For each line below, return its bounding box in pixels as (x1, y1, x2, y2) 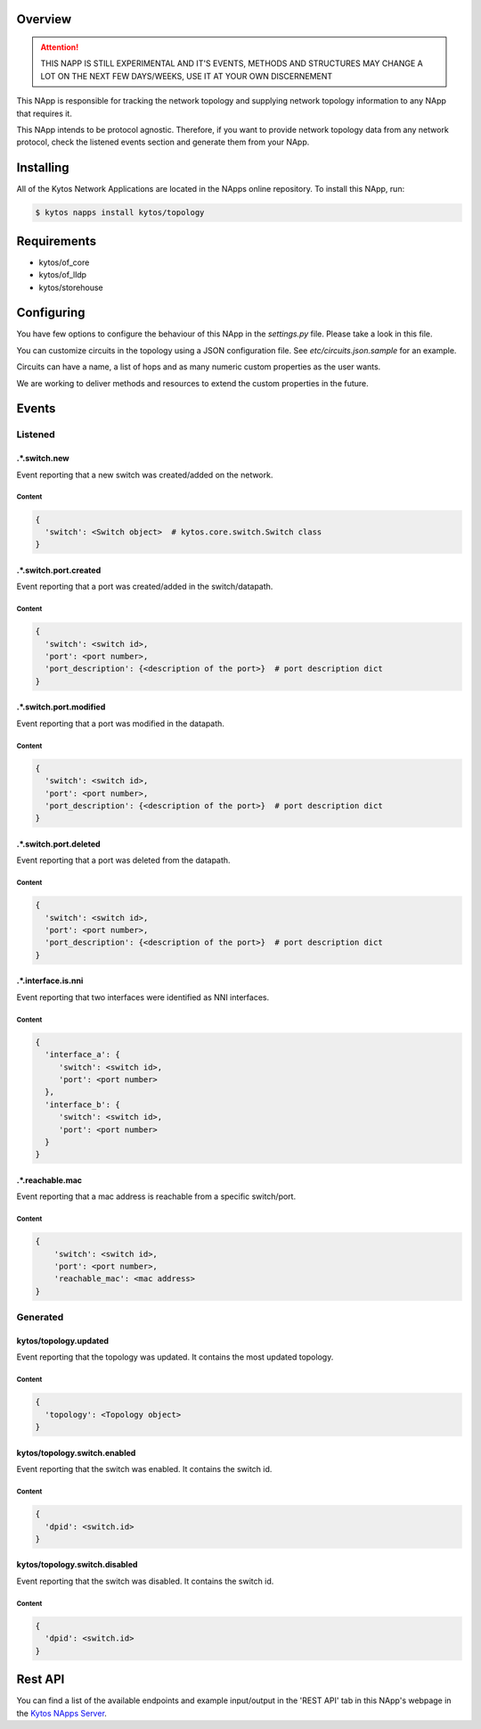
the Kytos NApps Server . (16, 1708, 107, 1718)
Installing (16, 161, 70, 176)
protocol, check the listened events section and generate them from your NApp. (16, 136, 310, 147)
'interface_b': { (45, 1099, 120, 1110)
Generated (16, 1311, 64, 1324)
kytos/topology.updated (16, 1336, 110, 1346)
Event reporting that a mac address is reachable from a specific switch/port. (16, 1191, 297, 1202)
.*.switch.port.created (16, 565, 102, 575)
